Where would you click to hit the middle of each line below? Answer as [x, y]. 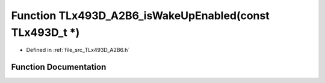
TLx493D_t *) [45, 32]
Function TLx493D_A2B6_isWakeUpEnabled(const [141, 16]
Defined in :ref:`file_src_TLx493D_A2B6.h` [78, 50]
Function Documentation [59, 67]
